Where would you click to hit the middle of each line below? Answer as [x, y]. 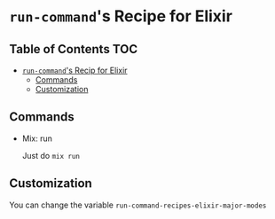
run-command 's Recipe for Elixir [121, 16]
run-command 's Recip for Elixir [75, 70]
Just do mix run [51, 155]
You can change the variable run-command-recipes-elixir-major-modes [138, 205]
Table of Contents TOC [74, 49]
